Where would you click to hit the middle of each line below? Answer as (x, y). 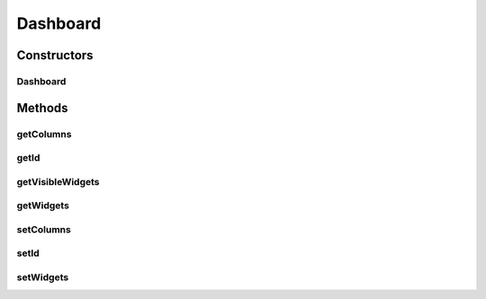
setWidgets (43, 277)
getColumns (44, 134)
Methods (42, 108)
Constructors (55, 55)
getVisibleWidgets (58, 181)
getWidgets (43, 206)
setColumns (44, 229)
